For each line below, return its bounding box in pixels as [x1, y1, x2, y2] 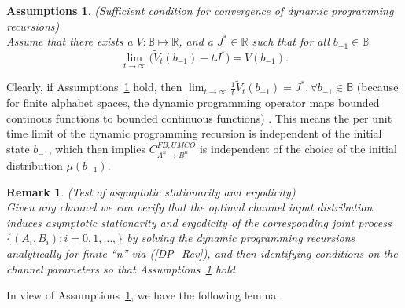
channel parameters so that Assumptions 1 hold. [6, 260, 239, 277]
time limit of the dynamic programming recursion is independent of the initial [6, 125, 382, 141]
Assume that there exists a [6, 33, 133, 49]
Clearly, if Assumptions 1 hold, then [6, 79, 182, 95]
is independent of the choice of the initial [199, 141, 397, 157]
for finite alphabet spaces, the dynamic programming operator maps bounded [6, 94, 380, 111]
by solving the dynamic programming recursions [127, 229, 355, 246]
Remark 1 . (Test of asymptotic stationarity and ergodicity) [6, 183, 296, 200]
